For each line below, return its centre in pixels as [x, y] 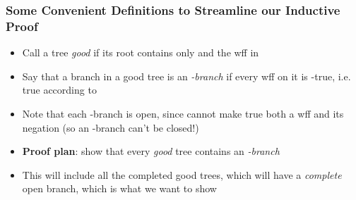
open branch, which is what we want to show [119, 188]
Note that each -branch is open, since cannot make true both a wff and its [183, 113]
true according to [59, 90]
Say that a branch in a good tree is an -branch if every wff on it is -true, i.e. [186, 76]
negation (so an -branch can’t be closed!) [111, 127]
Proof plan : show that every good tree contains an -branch [151, 151]
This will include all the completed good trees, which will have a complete [182, 174]
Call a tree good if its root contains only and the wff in [141, 52]
